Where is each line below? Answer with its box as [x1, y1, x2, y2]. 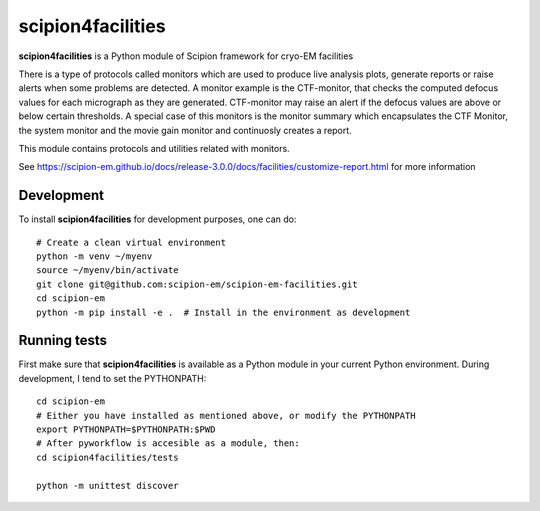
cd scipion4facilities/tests [36, 451, 179, 463]
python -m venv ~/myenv [36, 250, 153, 262]
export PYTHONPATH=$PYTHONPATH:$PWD [36, 424, 216, 435]
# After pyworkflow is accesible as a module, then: [36, 438, 300, 449]
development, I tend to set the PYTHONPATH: [18, 372, 207, 384]
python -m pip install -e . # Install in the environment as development [36, 306, 411, 318]
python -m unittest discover [36, 480, 179, 491]
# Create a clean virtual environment [36, 236, 227, 248]
